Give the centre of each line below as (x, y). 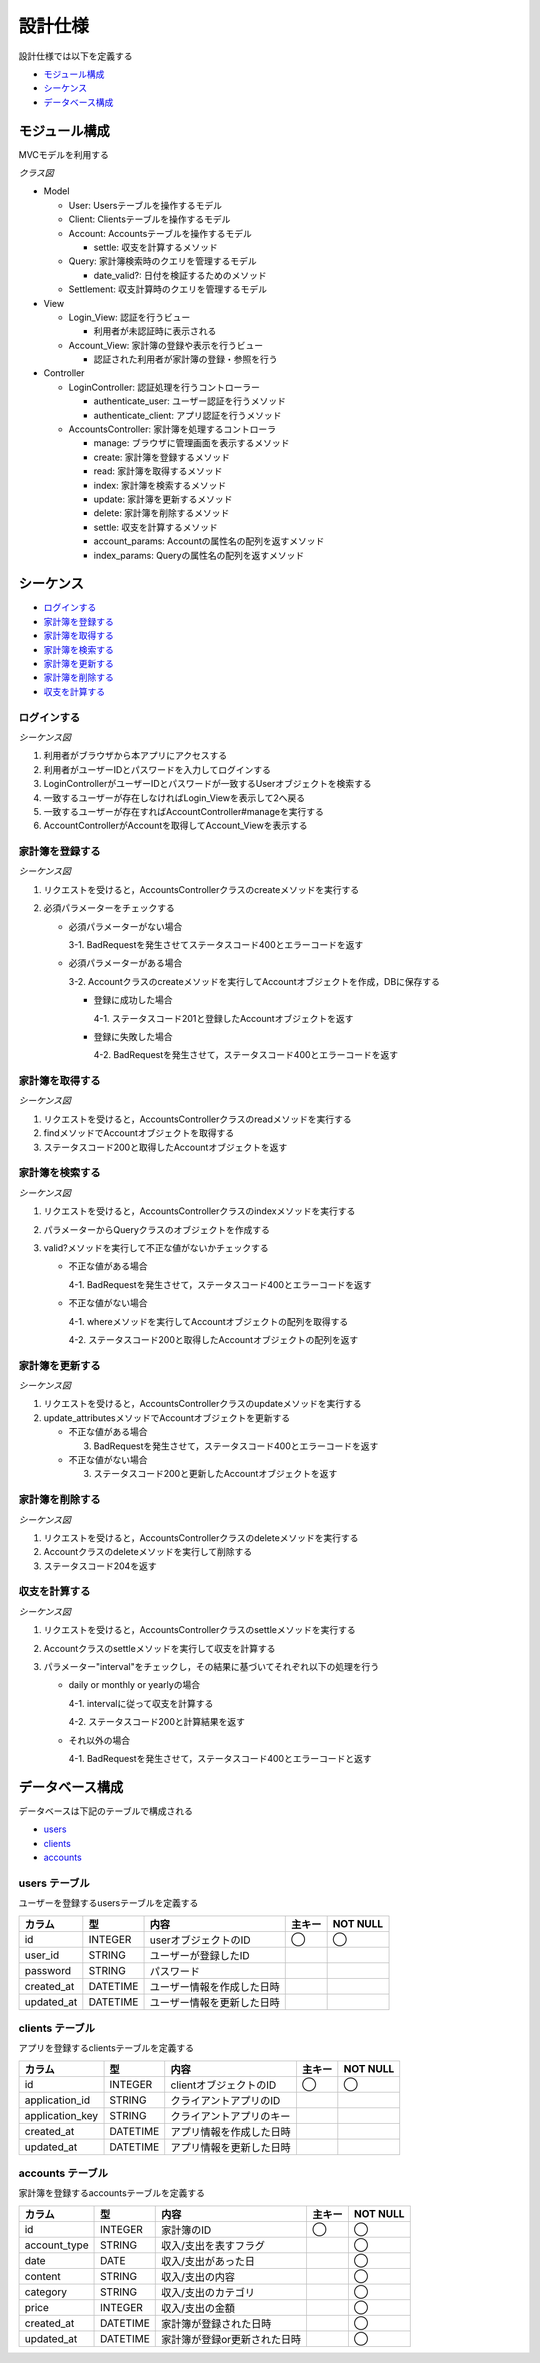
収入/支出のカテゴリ (207, 2292)
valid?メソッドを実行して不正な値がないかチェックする (156, 1247)
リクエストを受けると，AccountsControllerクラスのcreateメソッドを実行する (201, 889)
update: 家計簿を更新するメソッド (163, 499)
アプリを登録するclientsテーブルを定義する (106, 2048)
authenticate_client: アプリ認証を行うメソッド (187, 415)
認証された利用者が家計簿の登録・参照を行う (185, 359)
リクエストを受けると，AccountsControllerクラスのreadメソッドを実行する (197, 1119)
